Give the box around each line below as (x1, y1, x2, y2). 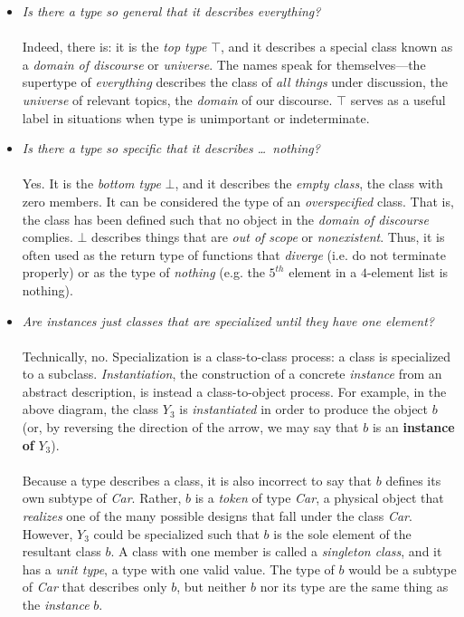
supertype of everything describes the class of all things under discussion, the (22, 72, 448, 92)
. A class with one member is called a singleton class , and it (110, 542, 442, 561)
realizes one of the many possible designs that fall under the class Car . (22, 506, 412, 525)
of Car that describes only (22, 577, 167, 596)
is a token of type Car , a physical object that (194, 488, 444, 507)
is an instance (372, 418, 455, 437)
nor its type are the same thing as (260, 577, 449, 596)
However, (22, 524, 73, 543)
